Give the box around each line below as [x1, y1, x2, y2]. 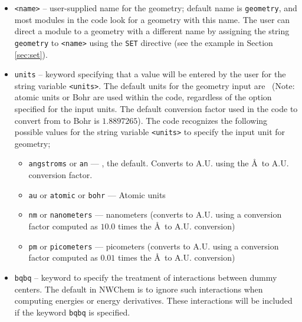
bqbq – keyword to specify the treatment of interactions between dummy [14, 271, 277, 283]
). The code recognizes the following [137, 114, 268, 126]
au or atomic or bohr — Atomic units [28, 188, 166, 201]
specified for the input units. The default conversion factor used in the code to [14, 103, 298, 114]
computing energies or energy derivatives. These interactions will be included [14, 294, 293, 307]
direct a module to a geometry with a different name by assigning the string [14, 25, 290, 37]
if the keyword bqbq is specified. [14, 305, 130, 318]
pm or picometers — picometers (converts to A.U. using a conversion [28, 239, 279, 252]
